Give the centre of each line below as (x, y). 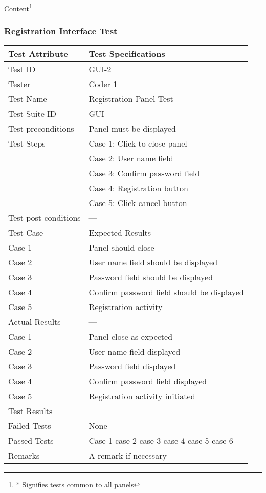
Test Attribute (38, 54)
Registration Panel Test (131, 99)
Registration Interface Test (61, 31)
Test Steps (27, 143)
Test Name (28, 99)
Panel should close (121, 248)
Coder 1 (103, 84)
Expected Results (120, 233)
